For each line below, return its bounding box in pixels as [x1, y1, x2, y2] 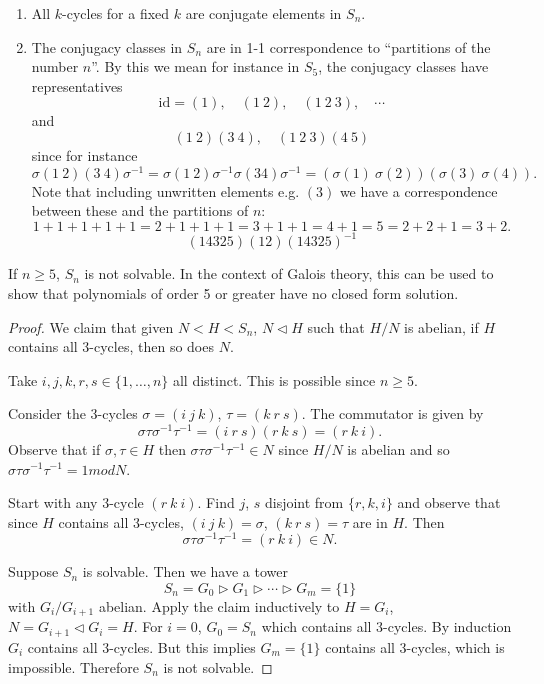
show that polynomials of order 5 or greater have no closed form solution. [8, 282, 459, 303]
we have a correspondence [339, 180, 498, 201]
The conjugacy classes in [31, 36, 183, 57]
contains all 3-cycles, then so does [8, 336, 214, 357]
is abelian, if [404, 316, 479, 337]
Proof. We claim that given [8, 316, 174, 337]
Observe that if [8, 438, 101, 459]
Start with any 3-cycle [8, 492, 144, 513]
